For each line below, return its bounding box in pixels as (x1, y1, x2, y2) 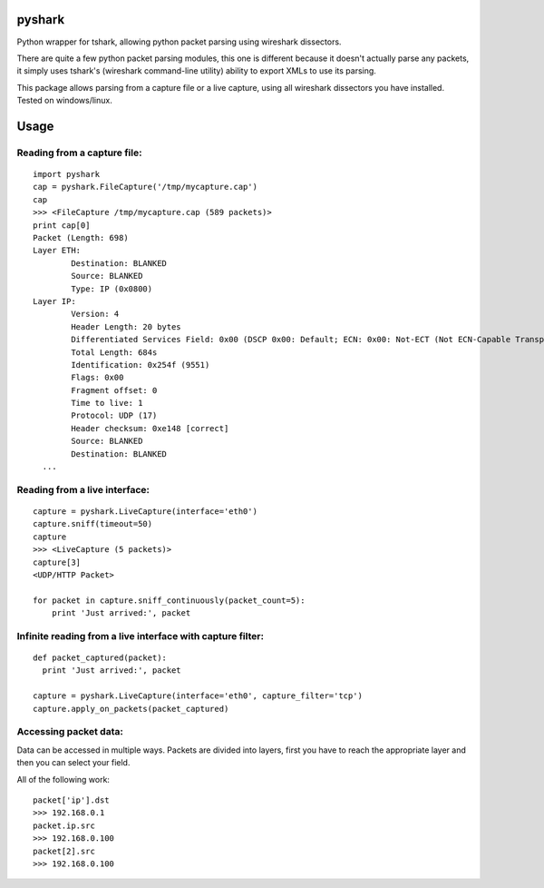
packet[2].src (33, 845, 95, 856)
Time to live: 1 (71, 398, 143, 409)
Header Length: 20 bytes (71, 321, 181, 331)
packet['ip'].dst (33, 794, 110, 805)
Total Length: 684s (71, 347, 158, 358)
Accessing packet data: (16, 725, 124, 738)
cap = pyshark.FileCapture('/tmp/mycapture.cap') (33, 182, 258, 192)
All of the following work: (16, 774, 111, 784)
